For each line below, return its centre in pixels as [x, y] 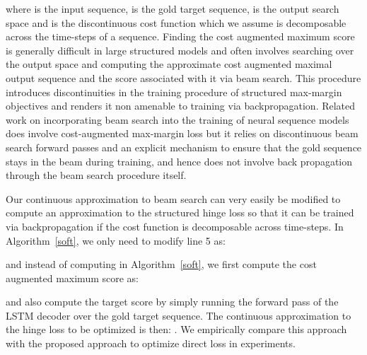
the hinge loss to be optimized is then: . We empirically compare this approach [176, 329]
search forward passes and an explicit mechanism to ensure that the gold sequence [184, 147]
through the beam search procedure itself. [96, 175]
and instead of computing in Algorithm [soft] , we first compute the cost [161, 264]
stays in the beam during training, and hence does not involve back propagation [179, 161]
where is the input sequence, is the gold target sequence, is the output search [173, 8]
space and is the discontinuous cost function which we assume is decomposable [176, 22]
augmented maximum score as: [72, 278]
